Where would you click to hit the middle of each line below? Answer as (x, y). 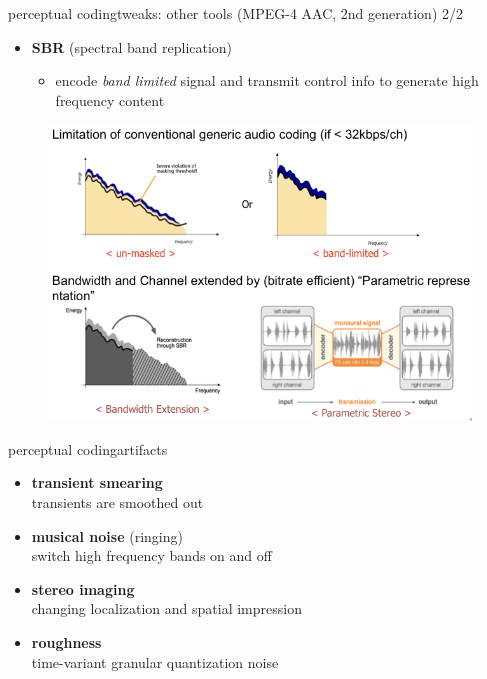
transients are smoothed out (117, 502)
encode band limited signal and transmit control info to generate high (267, 80)
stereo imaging (83, 588)
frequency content (110, 99)
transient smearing (97, 482)
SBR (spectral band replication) (132, 46)
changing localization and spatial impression (166, 608)
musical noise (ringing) (107, 535)
